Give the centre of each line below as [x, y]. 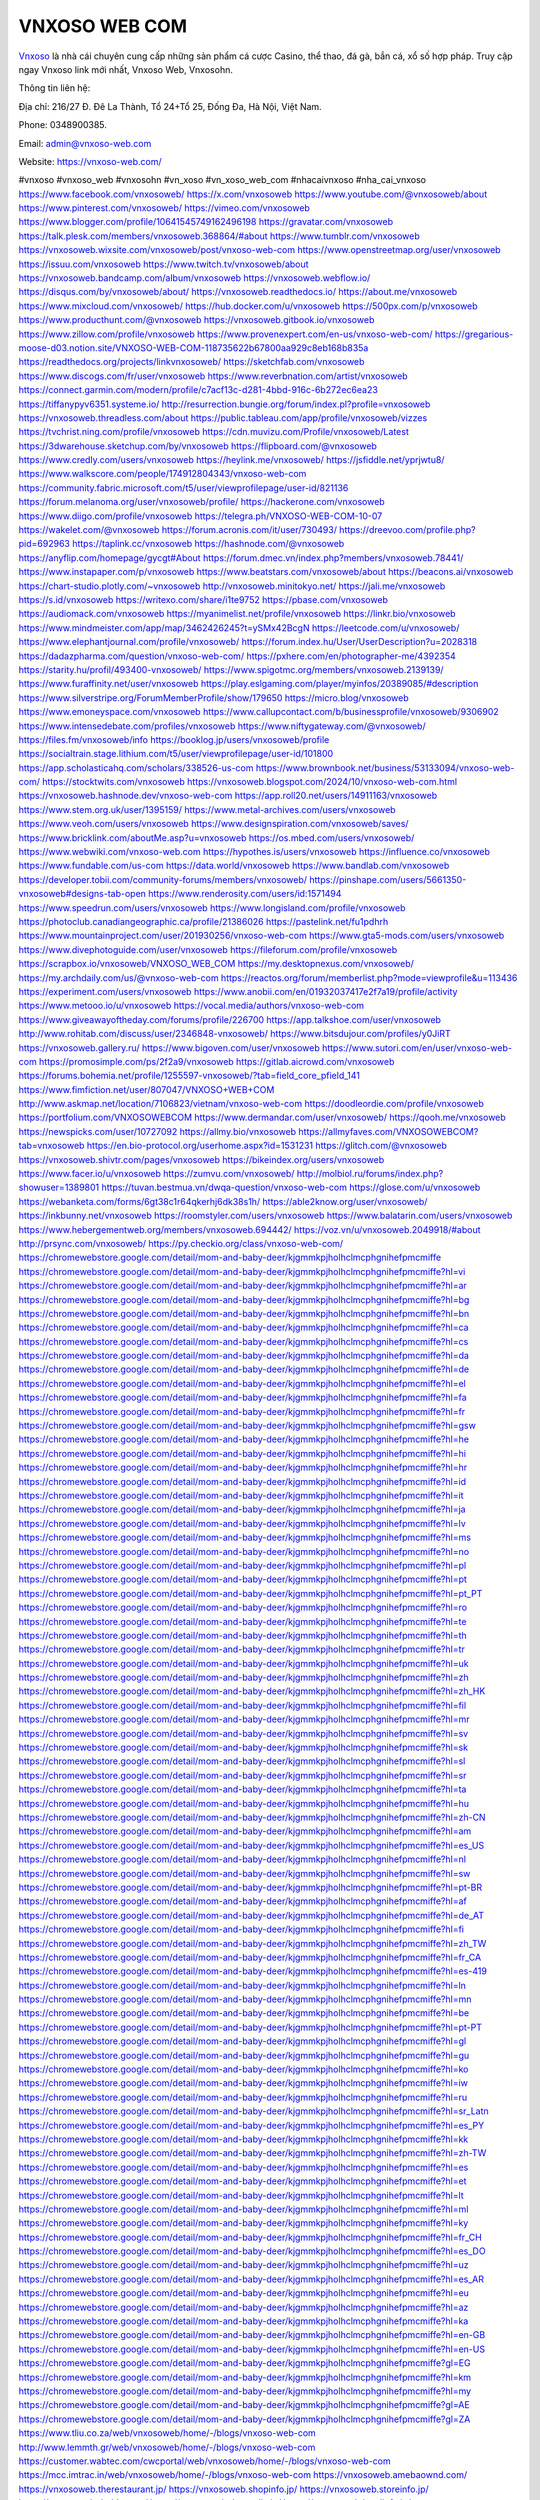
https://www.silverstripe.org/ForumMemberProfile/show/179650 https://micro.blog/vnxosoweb [213, 697]
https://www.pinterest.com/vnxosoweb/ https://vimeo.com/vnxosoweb [164, 208]
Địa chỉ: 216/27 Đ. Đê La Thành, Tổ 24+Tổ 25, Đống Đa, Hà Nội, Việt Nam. [170, 106]
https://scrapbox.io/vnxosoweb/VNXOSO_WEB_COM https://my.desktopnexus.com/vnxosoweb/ [216, 964]
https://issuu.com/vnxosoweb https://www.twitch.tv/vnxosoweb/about [163, 264]
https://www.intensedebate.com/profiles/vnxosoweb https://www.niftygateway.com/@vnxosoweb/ [222, 726]
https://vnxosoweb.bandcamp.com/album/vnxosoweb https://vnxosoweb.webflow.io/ [194, 278]
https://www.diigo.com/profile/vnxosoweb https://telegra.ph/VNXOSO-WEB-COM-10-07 [200, 516]
